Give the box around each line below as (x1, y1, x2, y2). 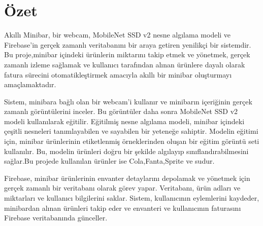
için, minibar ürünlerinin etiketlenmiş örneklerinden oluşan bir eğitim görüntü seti (4, 136, 259, 146)
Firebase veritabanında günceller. (4, 212, 108, 223)
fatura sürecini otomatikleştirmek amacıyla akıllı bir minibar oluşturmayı (4, 69, 232, 80)
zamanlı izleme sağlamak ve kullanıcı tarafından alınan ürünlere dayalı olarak (4, 59, 245, 69)
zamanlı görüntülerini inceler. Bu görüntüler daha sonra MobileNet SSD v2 (4, 106, 238, 117)
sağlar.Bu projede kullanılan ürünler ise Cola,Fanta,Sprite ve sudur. (4, 156, 215, 166)
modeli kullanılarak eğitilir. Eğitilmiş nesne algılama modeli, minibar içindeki (4, 116, 245, 126)
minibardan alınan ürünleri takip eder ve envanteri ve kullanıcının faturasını (4, 202, 241, 213)
